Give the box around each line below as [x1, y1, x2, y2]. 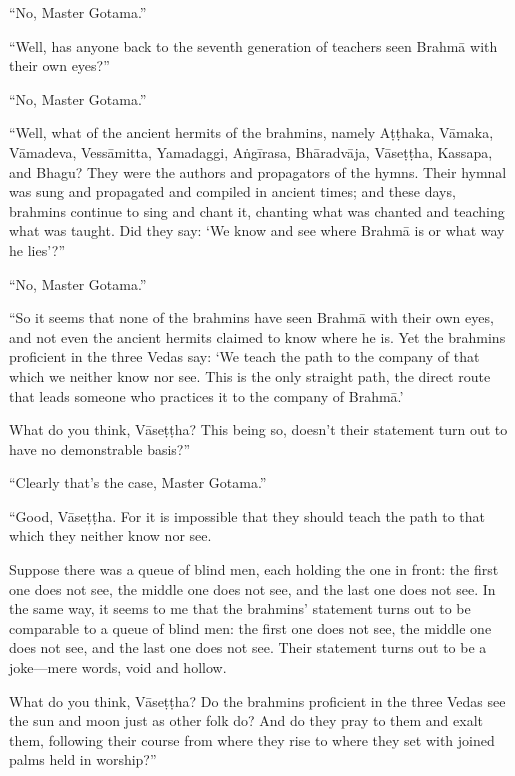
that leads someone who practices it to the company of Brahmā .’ [9, 385, 404, 406]
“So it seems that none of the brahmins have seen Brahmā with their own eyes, [9, 307, 494, 328]
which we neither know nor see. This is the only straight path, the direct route [9, 365, 491, 386]
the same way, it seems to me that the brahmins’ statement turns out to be [9, 598, 471, 619]
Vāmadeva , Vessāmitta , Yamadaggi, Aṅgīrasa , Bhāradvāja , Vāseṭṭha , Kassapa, [9, 141, 493, 162]
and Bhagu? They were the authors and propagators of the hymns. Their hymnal [9, 161, 507, 182]
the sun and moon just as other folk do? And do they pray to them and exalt [9, 710, 483, 731]
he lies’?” [9, 239, 66, 260]
